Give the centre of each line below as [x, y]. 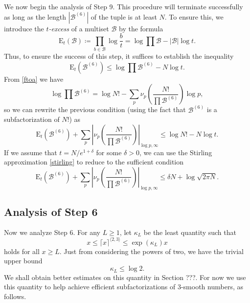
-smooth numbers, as [212, 287]
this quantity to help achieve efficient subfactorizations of [90, 287]
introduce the [24, 28]
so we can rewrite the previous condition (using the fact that [95, 109]
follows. [15, 296]
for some [109, 152]
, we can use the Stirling [176, 152]
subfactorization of [32, 119]
